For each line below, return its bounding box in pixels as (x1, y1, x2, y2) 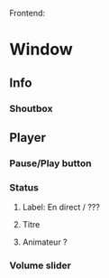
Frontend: (9, 8, 46, 18)
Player (9, 130, 47, 145)
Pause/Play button (9, 157, 92, 170)
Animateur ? (22, 236, 68, 247)
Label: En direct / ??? (22, 202, 101, 213)
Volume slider (9, 259, 72, 272)
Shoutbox (9, 102, 53, 115)
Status (9, 181, 39, 193)
